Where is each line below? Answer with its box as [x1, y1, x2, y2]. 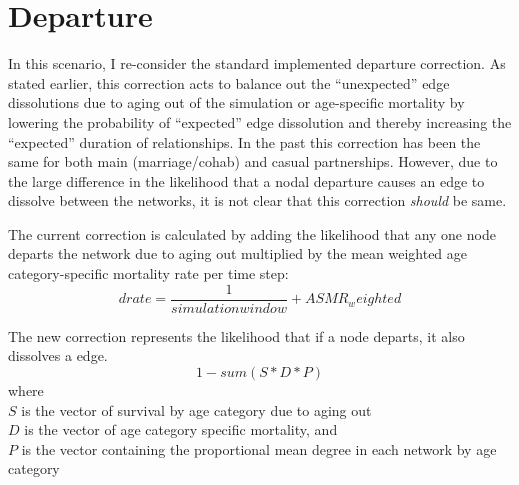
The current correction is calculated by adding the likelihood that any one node [8, 223, 496, 244]
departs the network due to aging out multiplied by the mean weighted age [8, 243, 468, 264]
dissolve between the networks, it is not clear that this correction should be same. [8, 190, 507, 211]
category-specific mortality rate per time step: [8, 263, 289, 284]
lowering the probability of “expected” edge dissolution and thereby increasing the [8, 111, 512, 132]
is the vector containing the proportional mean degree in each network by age [21, 438, 497, 459]
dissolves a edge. [8, 345, 108, 366]
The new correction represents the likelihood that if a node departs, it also [8, 325, 465, 346]
